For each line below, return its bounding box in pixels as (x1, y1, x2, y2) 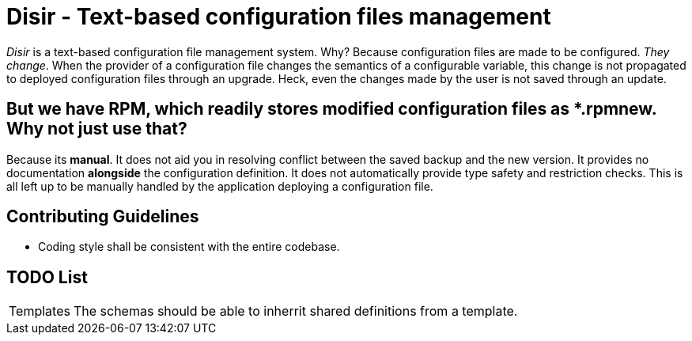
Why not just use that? (6, 119, 187, 139)
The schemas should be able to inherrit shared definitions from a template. (73, 303, 518, 320)
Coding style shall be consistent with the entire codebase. (38, 240, 340, 254)
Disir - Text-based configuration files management (6, 3, 551, 30)
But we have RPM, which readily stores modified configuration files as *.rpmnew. (6, 99, 657, 119)
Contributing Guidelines (6, 206, 199, 227)
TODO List (6, 267, 88, 287)
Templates (9, 303, 70, 320)
